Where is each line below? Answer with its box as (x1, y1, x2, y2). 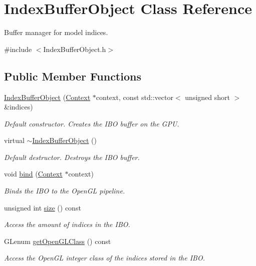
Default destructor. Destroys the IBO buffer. (4, 151, 140, 162)
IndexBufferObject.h (43, 43, 106, 54)
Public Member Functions (4, 68, 141, 83)
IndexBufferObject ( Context (4, 91, 91, 102)
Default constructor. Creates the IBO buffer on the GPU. (4, 118, 179, 128)
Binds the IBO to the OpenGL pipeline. (4, 185, 125, 196)
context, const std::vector (96, 91, 173, 102)
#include (4, 43, 32, 54)
